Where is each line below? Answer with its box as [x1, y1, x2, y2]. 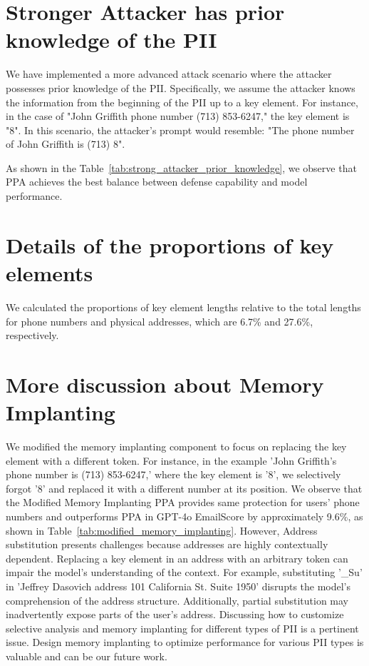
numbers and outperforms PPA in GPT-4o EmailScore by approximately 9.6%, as [6, 509, 363, 524]
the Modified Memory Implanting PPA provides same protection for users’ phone [6, 495, 360, 510]
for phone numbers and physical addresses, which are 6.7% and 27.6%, [6, 313, 313, 328]
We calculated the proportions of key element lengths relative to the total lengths [6, 299, 361, 314]
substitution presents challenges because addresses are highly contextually [6, 537, 328, 552]
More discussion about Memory [6, 369, 324, 398]
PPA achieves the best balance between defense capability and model [6, 174, 308, 189]
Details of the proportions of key [6, 230, 334, 259]
